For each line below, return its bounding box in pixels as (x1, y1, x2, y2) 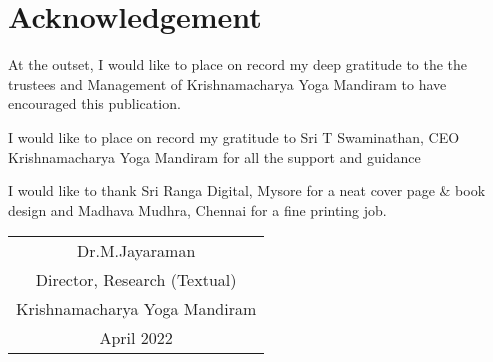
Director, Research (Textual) (35, 268, 237, 292)
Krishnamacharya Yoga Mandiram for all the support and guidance (8, 146, 421, 167)
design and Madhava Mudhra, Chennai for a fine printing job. (8, 199, 387, 220)
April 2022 (99, 326, 173, 350)
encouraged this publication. (8, 93, 181, 114)
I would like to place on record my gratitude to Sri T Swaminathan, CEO (8, 126, 460, 147)
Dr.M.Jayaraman (76, 239, 196, 263)
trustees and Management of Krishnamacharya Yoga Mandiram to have (8, 73, 447, 94)
